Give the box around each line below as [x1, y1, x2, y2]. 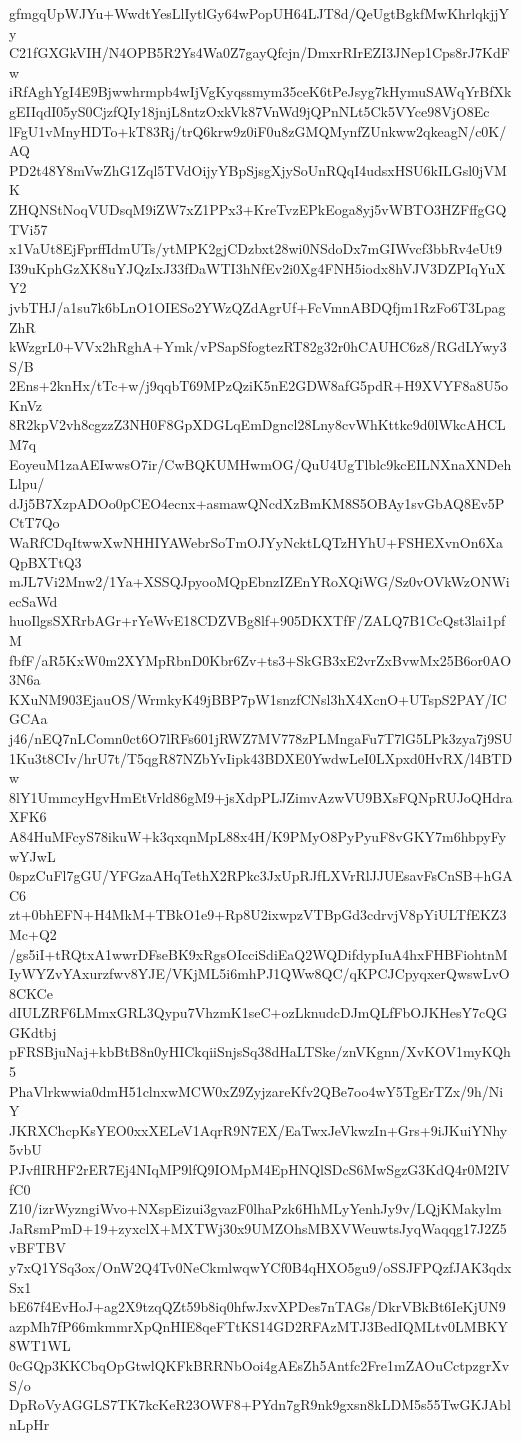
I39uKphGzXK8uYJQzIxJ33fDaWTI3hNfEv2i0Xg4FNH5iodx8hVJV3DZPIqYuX [9, 257, 506, 278]
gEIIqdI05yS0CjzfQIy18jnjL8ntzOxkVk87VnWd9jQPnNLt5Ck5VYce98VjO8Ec [9, 100, 490, 121]
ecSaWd [9, 590, 58, 611]
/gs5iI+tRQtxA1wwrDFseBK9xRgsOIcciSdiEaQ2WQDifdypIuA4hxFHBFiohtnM [9, 943, 508, 964]
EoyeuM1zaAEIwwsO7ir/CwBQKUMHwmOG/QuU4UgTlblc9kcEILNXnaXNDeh [9, 453, 512, 474]
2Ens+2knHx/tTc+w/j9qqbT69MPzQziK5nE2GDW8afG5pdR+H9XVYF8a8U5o [9, 375, 508, 396]
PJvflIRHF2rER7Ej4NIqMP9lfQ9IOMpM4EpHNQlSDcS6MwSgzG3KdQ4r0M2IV [9, 1159, 510, 1180]
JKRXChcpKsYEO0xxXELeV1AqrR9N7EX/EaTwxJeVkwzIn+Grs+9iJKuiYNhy [9, 1119, 508, 1140]
